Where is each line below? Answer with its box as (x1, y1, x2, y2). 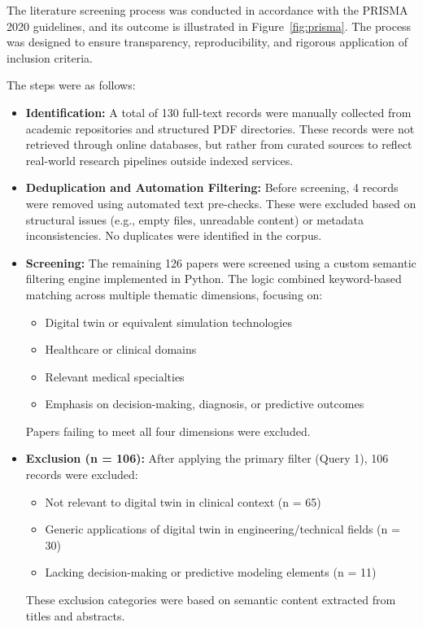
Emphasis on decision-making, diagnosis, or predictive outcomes (45, 395, 364, 412)
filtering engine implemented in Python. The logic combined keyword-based (25, 270, 402, 287)
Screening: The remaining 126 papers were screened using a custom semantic (25, 254, 416, 271)
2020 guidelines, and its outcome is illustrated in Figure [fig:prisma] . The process (7, 17, 412, 34)
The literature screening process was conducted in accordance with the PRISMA (7, 2, 408, 18)
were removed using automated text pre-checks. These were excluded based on (25, 194, 416, 211)
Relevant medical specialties (45, 368, 185, 385)
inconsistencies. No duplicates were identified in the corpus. (25, 227, 322, 244)
